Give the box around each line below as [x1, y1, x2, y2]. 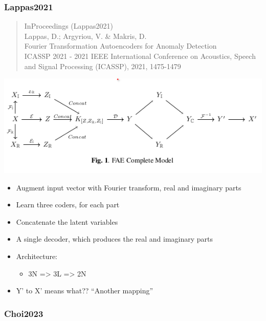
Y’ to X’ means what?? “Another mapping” [16, 285, 153, 296]
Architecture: [16, 251, 57, 262]
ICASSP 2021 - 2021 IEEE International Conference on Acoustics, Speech [24, 51, 256, 61]
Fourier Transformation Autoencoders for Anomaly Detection [24, 40, 217, 51]
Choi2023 [4, 307, 43, 319]
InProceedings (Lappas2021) [24, 20, 114, 31]
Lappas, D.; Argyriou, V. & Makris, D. [24, 30, 147, 41]
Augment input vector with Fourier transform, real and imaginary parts [16, 182, 241, 192]
